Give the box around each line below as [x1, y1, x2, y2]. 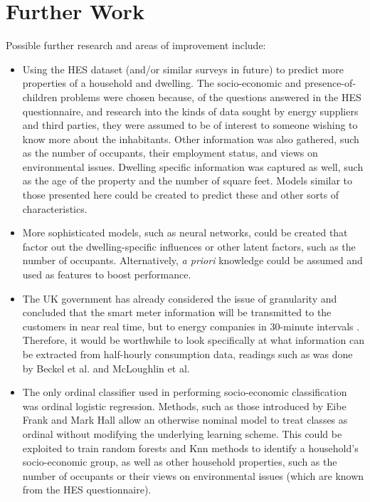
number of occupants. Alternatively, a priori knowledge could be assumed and [22, 253, 363, 268]
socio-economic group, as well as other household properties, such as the [22, 454, 337, 469]
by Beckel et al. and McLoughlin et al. [22, 360, 190, 375]
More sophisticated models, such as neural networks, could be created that [22, 225, 348, 240]
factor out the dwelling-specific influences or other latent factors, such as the [22, 239, 356, 253]
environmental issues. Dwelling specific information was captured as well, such [22, 159, 364, 174]
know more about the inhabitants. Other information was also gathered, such [22, 131, 359, 146]
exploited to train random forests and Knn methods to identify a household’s [22, 440, 359, 455]
